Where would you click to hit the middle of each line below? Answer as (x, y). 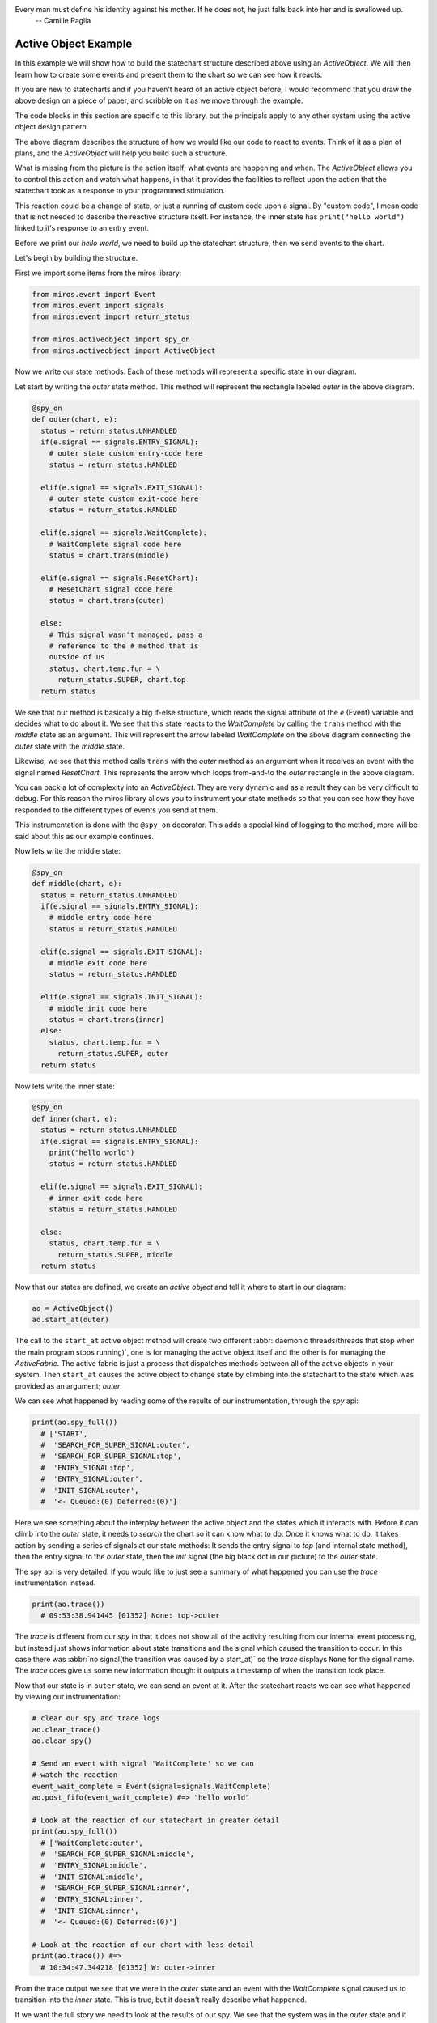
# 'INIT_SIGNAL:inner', (90, 1911)
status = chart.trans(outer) (107, 600)
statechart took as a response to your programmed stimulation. (120, 191)
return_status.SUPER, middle (115, 1255)
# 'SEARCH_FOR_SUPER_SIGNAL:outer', (115, 1445)
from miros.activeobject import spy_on (111, 339)
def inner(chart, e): (75, 1118)
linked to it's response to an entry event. (82, 228)
